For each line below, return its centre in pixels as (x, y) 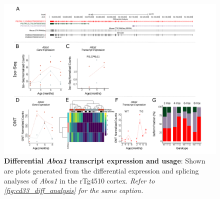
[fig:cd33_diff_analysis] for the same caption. (74, 190)
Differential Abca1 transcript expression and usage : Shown (105, 161)
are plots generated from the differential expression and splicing (101, 170)
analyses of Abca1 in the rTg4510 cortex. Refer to (79, 180)
